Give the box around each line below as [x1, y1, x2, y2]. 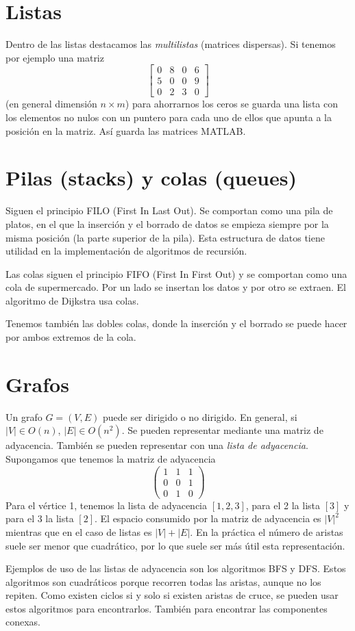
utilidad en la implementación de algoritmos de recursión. [5, 244, 247, 258]
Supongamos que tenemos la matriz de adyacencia [5, 451, 216, 465]
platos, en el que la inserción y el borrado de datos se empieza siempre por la [5, 216, 329, 231]
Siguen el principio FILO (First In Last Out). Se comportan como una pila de [5, 203, 333, 218]
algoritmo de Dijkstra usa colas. [5, 293, 139, 307]
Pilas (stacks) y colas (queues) [5, 164, 297, 192]
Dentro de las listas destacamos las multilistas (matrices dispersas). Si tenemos [5, 37, 336, 51]
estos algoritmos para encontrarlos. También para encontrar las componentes [5, 601, 328, 615]
